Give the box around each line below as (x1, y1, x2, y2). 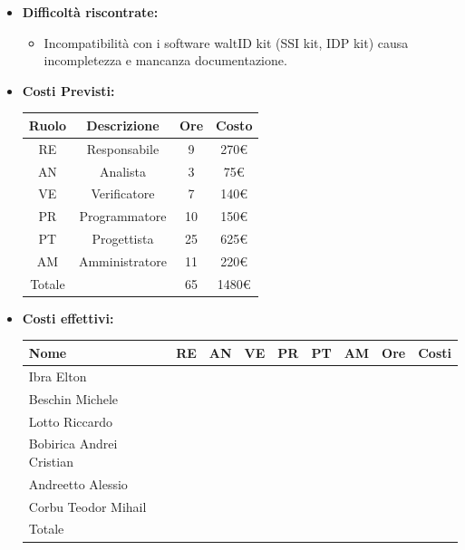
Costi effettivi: (22, 308, 114, 327)
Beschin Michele (28, 389, 119, 408)
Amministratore (78, 251, 167, 270)
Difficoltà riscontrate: (22, 3, 159, 21)
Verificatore (91, 184, 155, 203)
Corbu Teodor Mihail (28, 497, 147, 516)
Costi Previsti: (22, 81, 115, 100)
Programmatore (79, 207, 167, 226)
